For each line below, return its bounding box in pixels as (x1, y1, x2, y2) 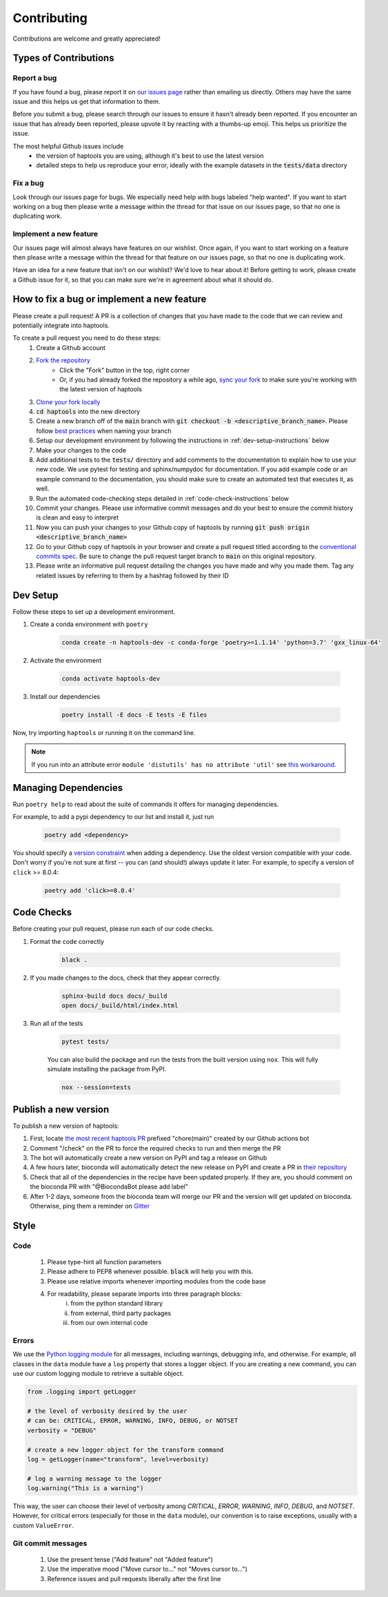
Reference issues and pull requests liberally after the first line (47, 1574, 221, 1583)
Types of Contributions (12, 52, 114, 64)
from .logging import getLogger (27, 1388, 137, 1396)
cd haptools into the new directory (36, 407, 141, 416)
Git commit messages (12, 1538, 88, 1548)
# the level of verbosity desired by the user (27, 1407, 187, 1415)
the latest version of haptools (59, 385, 143, 393)
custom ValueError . (12, 1521, 74, 1529)
